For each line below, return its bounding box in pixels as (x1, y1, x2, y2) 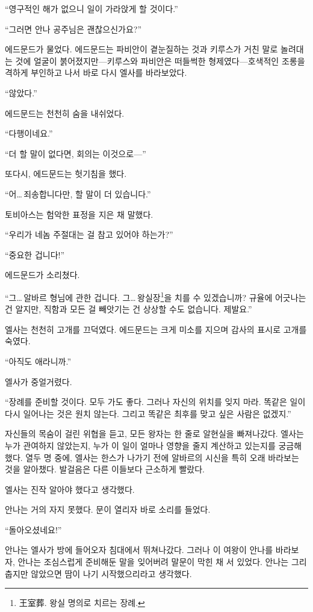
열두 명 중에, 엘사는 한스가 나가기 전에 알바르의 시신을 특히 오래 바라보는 (25, 451, 299, 463)
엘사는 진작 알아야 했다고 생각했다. (5, 483, 135, 495)
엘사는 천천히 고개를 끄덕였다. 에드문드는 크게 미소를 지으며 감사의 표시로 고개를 (5, 323, 307, 335)
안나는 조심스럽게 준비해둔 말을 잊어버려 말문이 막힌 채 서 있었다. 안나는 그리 (17, 555, 307, 568)
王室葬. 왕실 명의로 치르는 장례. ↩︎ (19, 596, 145, 609)
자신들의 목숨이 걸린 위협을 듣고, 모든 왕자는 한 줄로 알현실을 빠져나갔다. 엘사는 (5, 427, 304, 440)
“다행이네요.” (5, 127, 53, 140)
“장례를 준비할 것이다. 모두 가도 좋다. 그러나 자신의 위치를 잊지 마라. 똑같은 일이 (5, 395, 306, 408)
